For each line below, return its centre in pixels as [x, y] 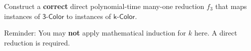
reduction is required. [37, 42]
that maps [231, 6]
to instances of [89, 16]
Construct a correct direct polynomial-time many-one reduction [104, 6]
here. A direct [216, 33]
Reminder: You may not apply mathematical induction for [95, 33]
